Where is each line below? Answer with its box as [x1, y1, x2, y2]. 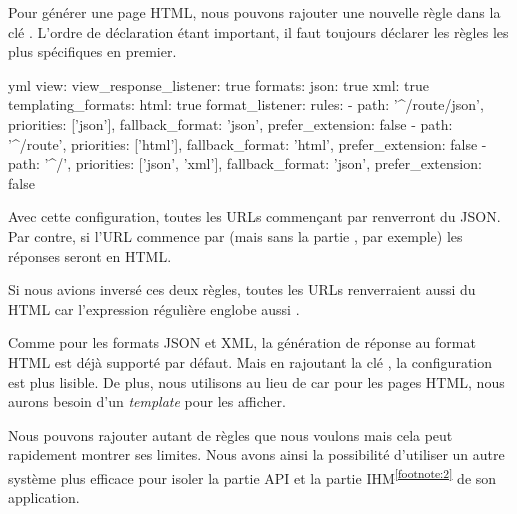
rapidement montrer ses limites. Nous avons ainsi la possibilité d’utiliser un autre [8, 444, 505, 465]
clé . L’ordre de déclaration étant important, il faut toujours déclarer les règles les [8, 21, 509, 42]
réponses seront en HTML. [8, 245, 172, 266]
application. [8, 487, 80, 508]
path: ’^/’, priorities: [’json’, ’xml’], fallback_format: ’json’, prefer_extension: [8, 153, 482, 174]
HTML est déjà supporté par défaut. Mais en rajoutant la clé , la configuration [8, 351, 493, 372]
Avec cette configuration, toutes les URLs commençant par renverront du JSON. [8, 206, 501, 227]
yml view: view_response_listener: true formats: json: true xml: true [8, 74, 430, 95]
